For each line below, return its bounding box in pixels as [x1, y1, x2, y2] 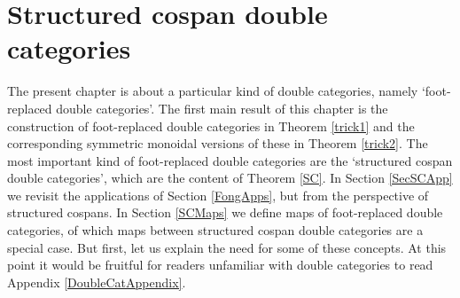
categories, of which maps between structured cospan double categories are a [7, 221, 424, 239]
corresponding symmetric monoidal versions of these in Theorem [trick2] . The [7, 134, 428, 153]
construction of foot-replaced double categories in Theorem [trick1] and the [7, 116, 415, 135]
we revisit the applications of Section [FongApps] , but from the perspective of [7, 185, 429, 204]
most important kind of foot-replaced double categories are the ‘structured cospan [7, 151, 453, 169]
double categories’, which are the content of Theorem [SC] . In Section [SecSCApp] [7, 169, 453, 187]
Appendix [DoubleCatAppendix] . [7, 272, 186, 291]
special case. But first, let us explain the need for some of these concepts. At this [7, 238, 447, 256]
